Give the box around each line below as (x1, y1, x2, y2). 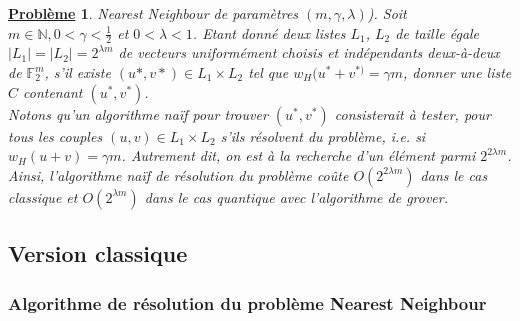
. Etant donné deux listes (192, 22, 346, 43)
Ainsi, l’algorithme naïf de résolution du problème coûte (8, 164, 349, 185)
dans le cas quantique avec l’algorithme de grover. (144, 186, 449, 207)
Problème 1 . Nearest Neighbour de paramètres (8, 3, 299, 23)
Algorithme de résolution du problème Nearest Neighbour (8, 290, 487, 315)
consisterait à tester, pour (334, 103, 491, 124)
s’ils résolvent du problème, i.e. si (220, 125, 426, 146)
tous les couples (8, 125, 103, 146)
